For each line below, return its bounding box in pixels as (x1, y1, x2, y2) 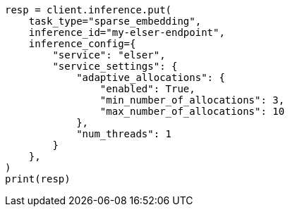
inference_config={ (28, 38, 136, 49)
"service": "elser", (52, 49, 166, 61)
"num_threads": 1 (76, 128, 172, 139)
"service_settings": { (52, 61, 178, 72)
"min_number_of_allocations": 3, (99, 94, 285, 106)
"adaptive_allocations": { (76, 72, 225, 83)
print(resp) (5, 173, 71, 185)
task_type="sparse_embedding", (28, 15, 202, 27)
